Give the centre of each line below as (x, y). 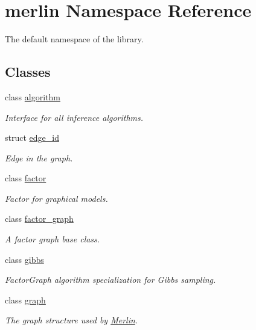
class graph (25, 299)
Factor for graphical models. (56, 198)
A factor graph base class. (53, 239)
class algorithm (33, 96)
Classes (28, 72)
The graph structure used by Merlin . (72, 320)
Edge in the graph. (39, 157)
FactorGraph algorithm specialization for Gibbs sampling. (110, 280)
